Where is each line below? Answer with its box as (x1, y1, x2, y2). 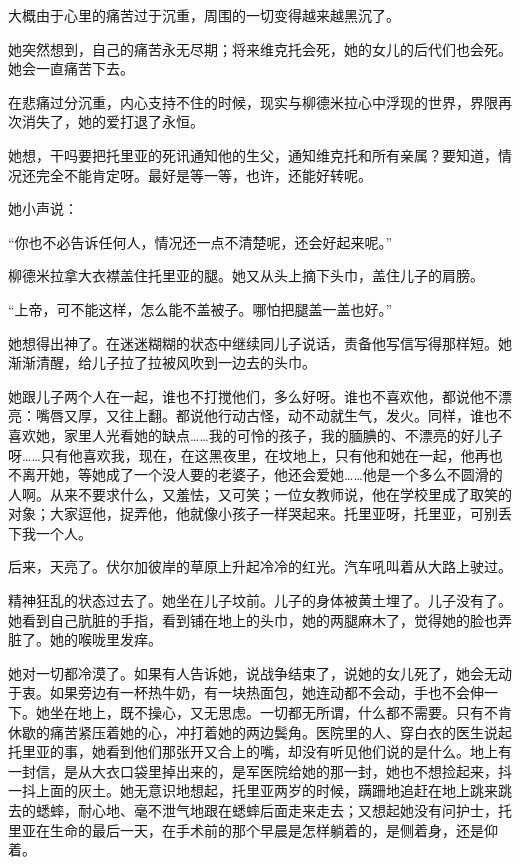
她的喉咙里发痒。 (49, 629, 162, 650)
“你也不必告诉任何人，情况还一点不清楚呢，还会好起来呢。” (8, 231, 393, 252)
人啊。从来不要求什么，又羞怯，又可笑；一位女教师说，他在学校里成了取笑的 (8, 483, 512, 504)
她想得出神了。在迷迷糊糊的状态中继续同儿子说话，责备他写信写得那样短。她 (8, 332, 512, 353)
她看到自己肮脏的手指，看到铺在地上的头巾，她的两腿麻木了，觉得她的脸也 (8, 609, 498, 630)
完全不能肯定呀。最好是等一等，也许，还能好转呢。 (35, 164, 372, 185)
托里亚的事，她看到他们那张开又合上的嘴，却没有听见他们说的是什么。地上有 (8, 741, 512, 762)
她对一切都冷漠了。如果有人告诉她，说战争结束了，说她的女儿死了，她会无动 (8, 662, 512, 683)
